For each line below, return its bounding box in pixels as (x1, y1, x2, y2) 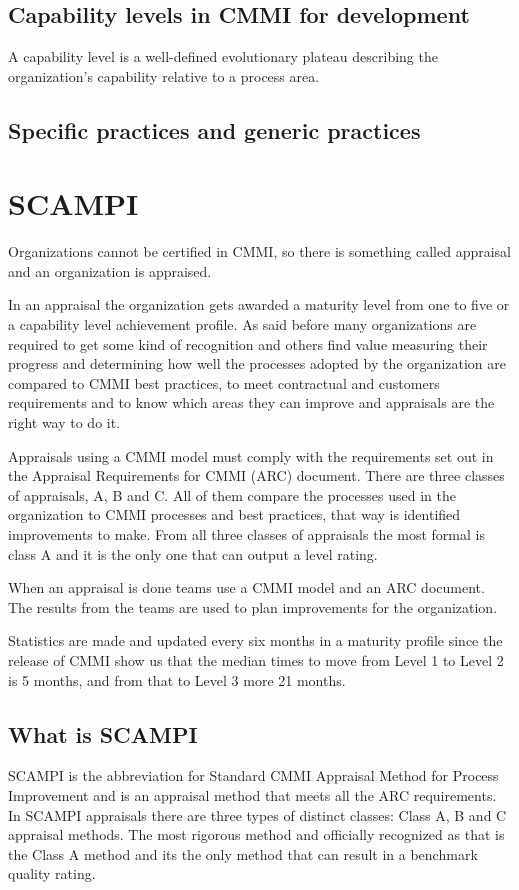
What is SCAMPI (8, 718, 198, 749)
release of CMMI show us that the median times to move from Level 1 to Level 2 (8, 649, 504, 670)
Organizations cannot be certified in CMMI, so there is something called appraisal (8, 241, 511, 262)
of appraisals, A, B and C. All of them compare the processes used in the (8, 484, 456, 505)
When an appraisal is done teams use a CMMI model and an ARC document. (8, 577, 485, 598)
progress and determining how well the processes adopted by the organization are (8, 353, 506, 374)
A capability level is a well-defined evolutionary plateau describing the (8, 46, 438, 67)
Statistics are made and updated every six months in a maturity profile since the (8, 630, 503, 651)
